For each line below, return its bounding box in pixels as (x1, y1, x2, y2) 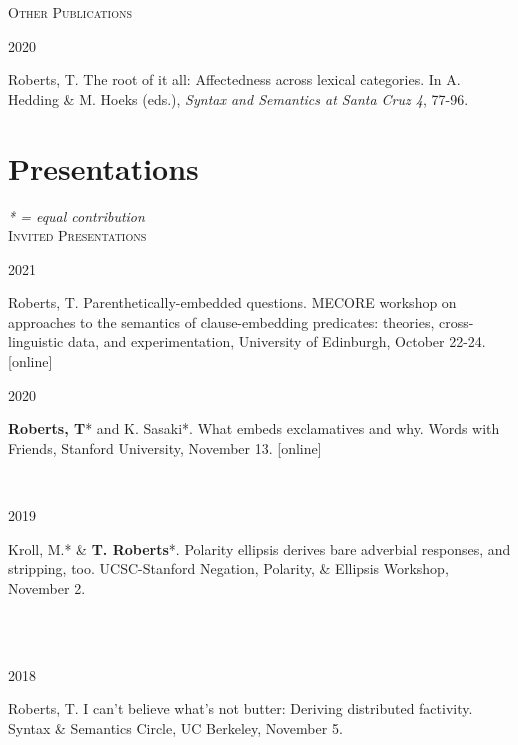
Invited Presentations (8, 225, 147, 246)
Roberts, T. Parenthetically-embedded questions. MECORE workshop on (8, 292, 457, 313)
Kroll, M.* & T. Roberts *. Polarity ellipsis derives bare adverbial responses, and (8, 538, 511, 559)
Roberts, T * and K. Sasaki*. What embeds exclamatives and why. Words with (8, 418, 500, 439)
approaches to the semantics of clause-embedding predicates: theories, (8, 311, 435, 332)
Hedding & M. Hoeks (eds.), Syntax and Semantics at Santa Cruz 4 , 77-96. (8, 88, 469, 109)
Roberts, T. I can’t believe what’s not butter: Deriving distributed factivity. (8, 698, 473, 719)
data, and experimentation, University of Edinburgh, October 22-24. (67, 331, 486, 352)
